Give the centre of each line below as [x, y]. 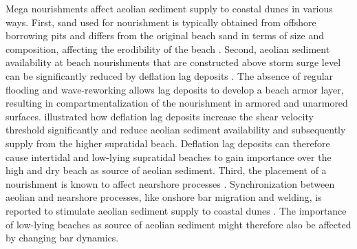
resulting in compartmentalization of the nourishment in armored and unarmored [177, 103]
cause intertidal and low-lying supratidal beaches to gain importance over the [169, 156]
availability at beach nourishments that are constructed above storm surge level [173, 62]
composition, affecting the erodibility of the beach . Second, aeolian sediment [168, 48]
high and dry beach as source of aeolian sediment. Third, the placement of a [166, 170]
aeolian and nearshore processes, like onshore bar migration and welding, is [164, 197]
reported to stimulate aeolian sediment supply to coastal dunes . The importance [176, 210]
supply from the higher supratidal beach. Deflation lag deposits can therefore [168, 143]
